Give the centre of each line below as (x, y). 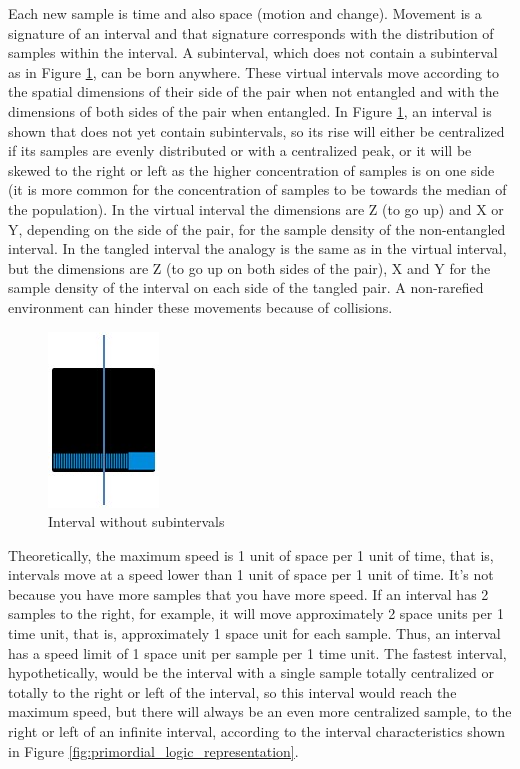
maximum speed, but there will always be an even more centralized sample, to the (260, 711)
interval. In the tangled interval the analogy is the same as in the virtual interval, (257, 248)
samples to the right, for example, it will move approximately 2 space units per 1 (256, 613)
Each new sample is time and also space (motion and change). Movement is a (245, 13)
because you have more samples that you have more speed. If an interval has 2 (248, 593)
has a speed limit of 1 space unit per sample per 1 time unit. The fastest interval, (257, 652)
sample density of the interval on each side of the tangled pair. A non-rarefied (246, 287)
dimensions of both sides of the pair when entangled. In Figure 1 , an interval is (250, 110)
